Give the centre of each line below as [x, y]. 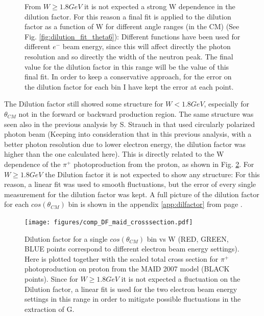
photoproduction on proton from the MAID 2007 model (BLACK [127, 269]
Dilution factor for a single [66, 238]
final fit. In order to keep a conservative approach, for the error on [128, 77]
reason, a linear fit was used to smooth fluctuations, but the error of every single [130, 184]
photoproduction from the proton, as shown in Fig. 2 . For [164, 164]
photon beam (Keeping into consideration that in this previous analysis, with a [128, 134]
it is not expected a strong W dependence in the [160, 6]
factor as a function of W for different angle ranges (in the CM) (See [132, 26]
